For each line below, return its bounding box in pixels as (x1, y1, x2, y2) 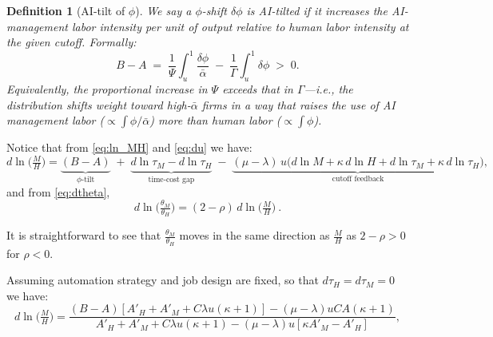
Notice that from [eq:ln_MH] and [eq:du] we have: (6, 139, 252, 156)
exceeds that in (222, 81, 293, 97)
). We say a (135, 2, 192, 18)
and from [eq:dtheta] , (6, 183, 110, 200)
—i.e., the (304, 81, 353, 97)
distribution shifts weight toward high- (6, 96, 191, 113)
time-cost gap (148, 175, 195, 184)
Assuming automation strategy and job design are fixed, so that (6, 272, 319, 288)
